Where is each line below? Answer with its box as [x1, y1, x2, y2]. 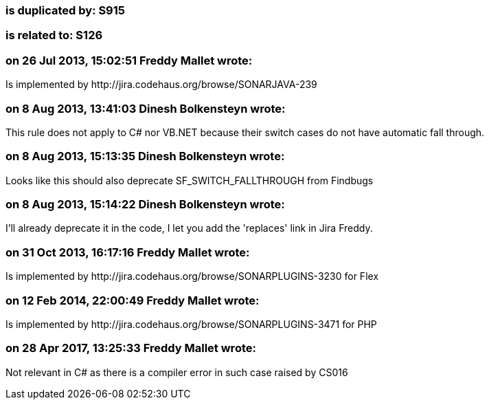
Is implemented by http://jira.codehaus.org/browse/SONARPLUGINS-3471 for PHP [5, 318, 377, 330]
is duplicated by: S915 [5, 3, 125, 17]
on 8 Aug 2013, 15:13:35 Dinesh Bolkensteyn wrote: [5, 149, 285, 164]
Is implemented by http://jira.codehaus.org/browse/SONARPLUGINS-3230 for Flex [5, 270, 379, 283]
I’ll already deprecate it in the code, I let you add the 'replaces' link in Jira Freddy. [5, 222, 373, 234]
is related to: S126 [5, 28, 103, 43]
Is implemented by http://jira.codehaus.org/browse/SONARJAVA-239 [5, 78, 317, 91]
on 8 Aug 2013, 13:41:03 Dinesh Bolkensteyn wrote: [5, 101, 286, 116]
